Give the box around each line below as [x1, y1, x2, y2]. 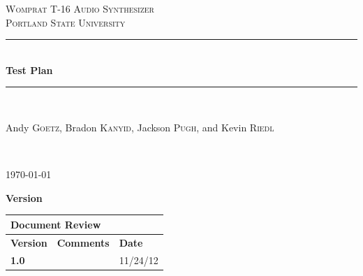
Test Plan [6, 62, 53, 77]
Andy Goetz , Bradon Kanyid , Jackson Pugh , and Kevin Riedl [6, 119, 274, 134]
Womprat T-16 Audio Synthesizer [6, 1, 154, 15]
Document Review [10, 217, 101, 231]
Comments [57, 235, 110, 249]
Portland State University [6, 15, 126, 29]
